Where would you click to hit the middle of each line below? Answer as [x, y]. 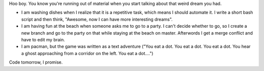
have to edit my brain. [43, 39]
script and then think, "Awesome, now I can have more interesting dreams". [97, 19]
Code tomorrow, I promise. [36, 62]
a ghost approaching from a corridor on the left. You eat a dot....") [87, 53]
